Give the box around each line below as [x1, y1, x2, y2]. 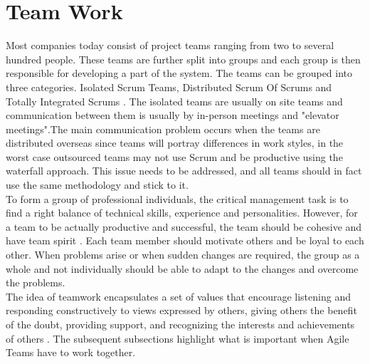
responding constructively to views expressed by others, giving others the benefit [6, 303, 357, 318]
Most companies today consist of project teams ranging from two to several [6, 38, 334, 53]
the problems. [6, 275, 65, 290]
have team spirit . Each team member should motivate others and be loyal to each [6, 233, 364, 248]
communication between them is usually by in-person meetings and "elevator [6, 108, 339, 123]
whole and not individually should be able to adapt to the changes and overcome [6, 261, 359, 276]
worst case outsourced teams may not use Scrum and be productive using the [6, 149, 343, 164]
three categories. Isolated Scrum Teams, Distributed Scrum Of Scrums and [6, 79, 332, 94]
